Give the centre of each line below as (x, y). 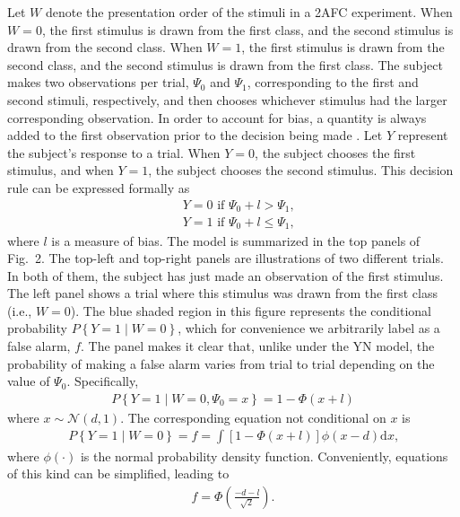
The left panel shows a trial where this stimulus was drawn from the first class (222, 293)
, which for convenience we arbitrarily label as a (309, 328)
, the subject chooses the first (335, 152)
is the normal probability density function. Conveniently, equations (264, 456)
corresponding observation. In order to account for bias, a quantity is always (217, 117)
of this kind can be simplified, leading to (118, 473)
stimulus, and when (61, 170)
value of (29, 381)
